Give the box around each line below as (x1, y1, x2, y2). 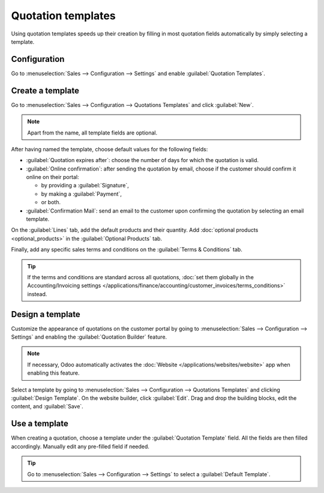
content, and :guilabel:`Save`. (11, 403, 83, 410)
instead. (27, 290, 47, 297)
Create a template (11, 85, 79, 95)
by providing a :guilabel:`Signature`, (41, 182, 129, 189)
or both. (41, 199, 61, 206)
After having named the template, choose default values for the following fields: (11, 145, 208, 153)
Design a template (11, 309, 80, 319)
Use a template (11, 419, 69, 429)
